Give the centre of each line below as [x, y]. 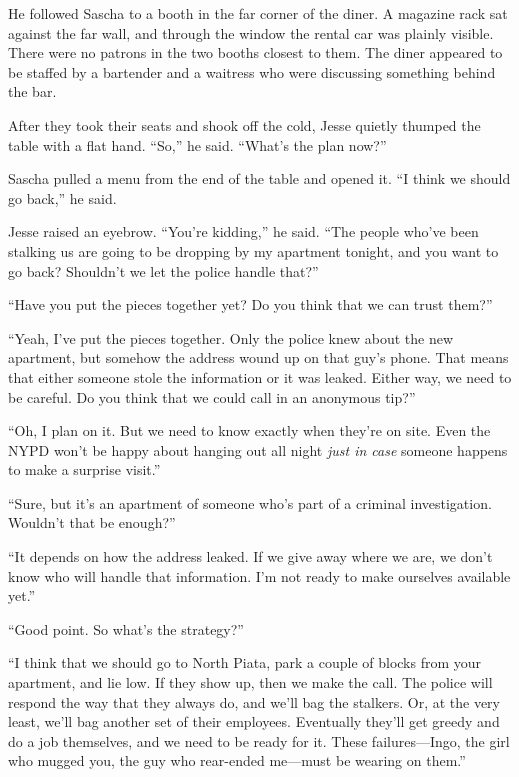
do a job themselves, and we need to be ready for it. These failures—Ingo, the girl [259, 740]
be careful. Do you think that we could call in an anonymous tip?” [212, 396]
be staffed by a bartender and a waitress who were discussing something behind [252, 71]
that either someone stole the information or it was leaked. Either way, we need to [260, 376]
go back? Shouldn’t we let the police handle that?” [163, 270]
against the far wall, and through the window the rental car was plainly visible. [251, 32]
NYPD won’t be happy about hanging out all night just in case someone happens [258, 449]
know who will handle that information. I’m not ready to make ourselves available [259, 575]
